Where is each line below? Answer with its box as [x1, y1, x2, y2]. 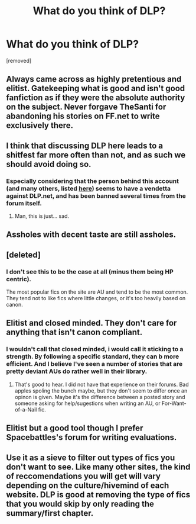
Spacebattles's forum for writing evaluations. [6, 432, 177, 442]
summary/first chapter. [6, 508, 94, 518]
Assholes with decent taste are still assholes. [6, 230, 177, 240]
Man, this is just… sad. [14, 213, 70, 220]
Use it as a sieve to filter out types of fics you [6, 452, 175, 462]
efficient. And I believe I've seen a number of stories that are [6, 360, 183, 368]
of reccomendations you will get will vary [6, 471, 161, 481]
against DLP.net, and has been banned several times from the [6, 191, 186, 200]
